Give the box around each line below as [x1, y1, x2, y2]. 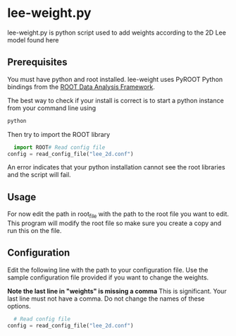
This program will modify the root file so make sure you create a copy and [7, 219, 222, 227]
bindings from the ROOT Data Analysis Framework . [7, 83, 155, 91]
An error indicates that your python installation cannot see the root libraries [7, 163, 225, 172]
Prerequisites [7, 56, 68, 68]
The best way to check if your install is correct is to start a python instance [7, 96, 224, 104]
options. [7, 301, 32, 310]
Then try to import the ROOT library [7, 130, 111, 138]
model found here [7, 35, 59, 44]
